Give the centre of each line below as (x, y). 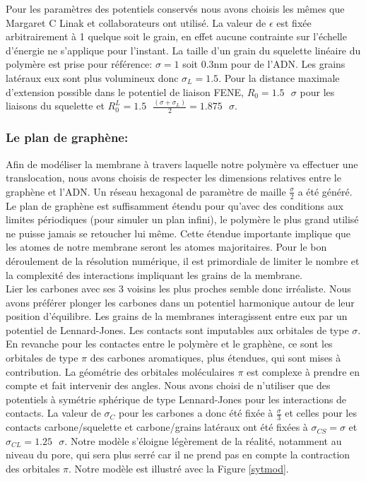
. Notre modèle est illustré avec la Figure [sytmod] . (179, 469)
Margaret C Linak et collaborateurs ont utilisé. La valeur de (136, 22)
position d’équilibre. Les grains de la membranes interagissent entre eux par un (177, 316)
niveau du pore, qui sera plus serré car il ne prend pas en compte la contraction (178, 455)
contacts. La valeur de (53, 413)
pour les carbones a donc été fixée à (196, 413)
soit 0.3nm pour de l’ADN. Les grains (264, 64)
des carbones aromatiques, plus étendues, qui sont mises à (216, 358)
